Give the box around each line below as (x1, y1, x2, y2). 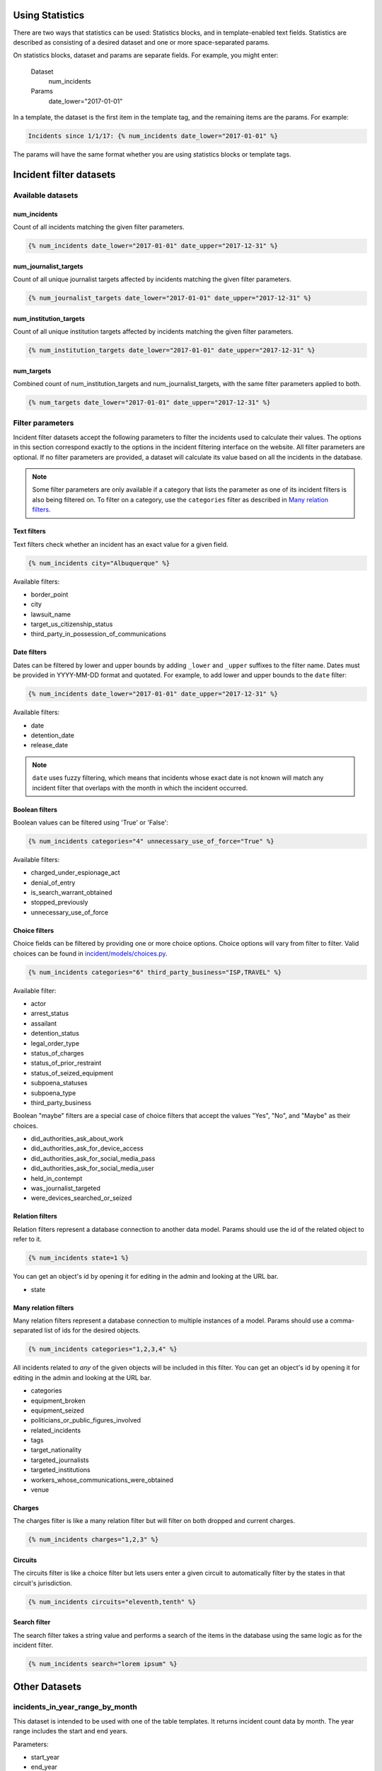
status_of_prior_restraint (30, 1059, 102, 1068)
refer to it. (13, 1235, 42, 1243)
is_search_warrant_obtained (30, 888, 112, 897)
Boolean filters (13, 805, 58, 814)
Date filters (13, 648, 47, 657)
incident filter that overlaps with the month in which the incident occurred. (32, 783, 248, 792)
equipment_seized (30, 1406, 84, 1415)
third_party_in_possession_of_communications (30, 630, 166, 638)
